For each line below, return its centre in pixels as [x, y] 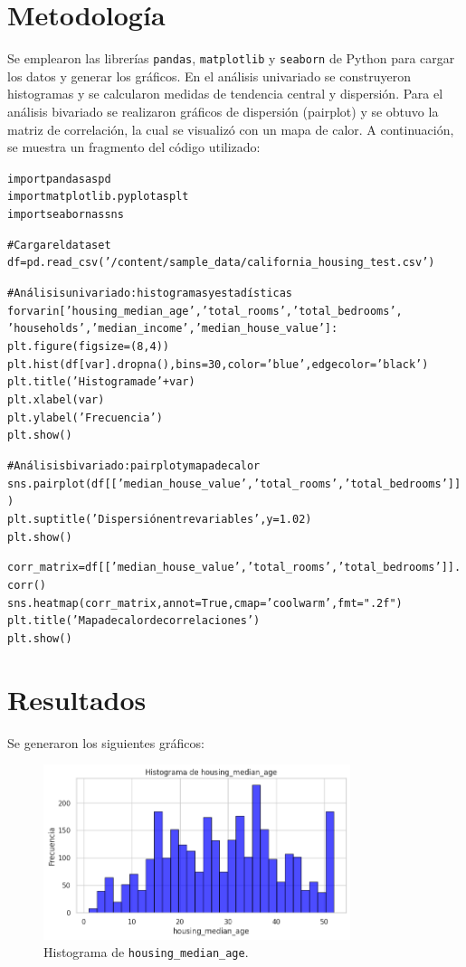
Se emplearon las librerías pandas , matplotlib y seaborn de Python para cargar [231, 58]
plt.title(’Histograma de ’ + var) [101, 382]
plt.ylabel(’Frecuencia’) [85, 417]
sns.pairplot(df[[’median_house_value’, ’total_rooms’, [176, 483]
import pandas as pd [59, 179]
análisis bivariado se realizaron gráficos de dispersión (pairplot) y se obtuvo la [223, 111]
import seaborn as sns [66, 215]
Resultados [77, 699]
